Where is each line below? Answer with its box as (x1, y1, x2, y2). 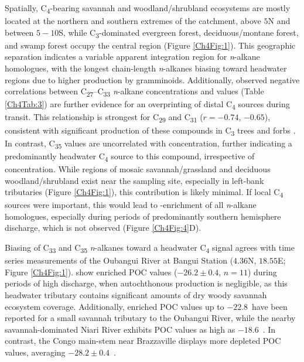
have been (252, 300, 288, 312)
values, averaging (5, 346, 66, 358)
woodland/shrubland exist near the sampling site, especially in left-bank (5, 174, 264, 186)
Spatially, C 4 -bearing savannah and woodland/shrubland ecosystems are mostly (5, 2, 291, 15)
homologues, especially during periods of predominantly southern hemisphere (5, 210, 281, 222)
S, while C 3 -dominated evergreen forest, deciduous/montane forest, (59, 26, 299, 40)
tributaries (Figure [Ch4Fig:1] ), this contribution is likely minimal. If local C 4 (5, 186, 283, 199)
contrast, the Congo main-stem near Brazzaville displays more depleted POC (5, 334, 281, 347)
